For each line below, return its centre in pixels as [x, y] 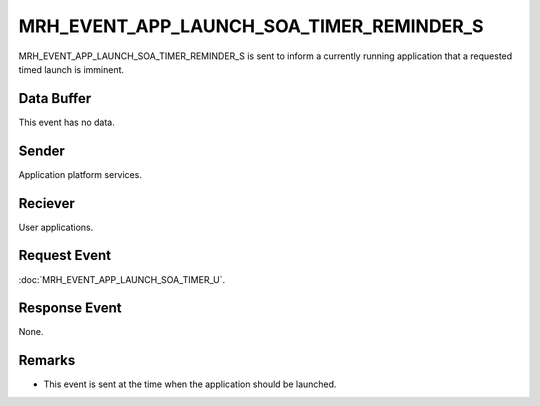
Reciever [46, 203]
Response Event [70, 308]
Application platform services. [80, 174]
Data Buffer [55, 98]
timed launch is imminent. [71, 69]
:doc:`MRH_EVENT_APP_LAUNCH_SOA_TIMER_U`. [121, 279]
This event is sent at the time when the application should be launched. [190, 384]
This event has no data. [66, 122]
